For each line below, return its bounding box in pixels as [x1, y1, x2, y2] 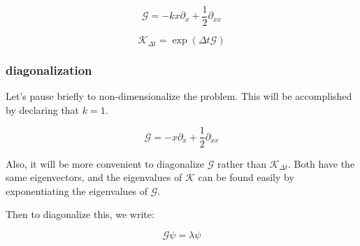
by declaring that [6, 102, 80, 117]
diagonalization [6, 61, 92, 78]
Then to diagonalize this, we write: [6, 207, 154, 222]
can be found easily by [198, 170, 294, 184]
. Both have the [288, 156, 355, 171]
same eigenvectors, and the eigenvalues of [6, 170, 182, 184]
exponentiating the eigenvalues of [6, 183, 148, 198]
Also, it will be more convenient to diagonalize [6, 156, 204, 171]
